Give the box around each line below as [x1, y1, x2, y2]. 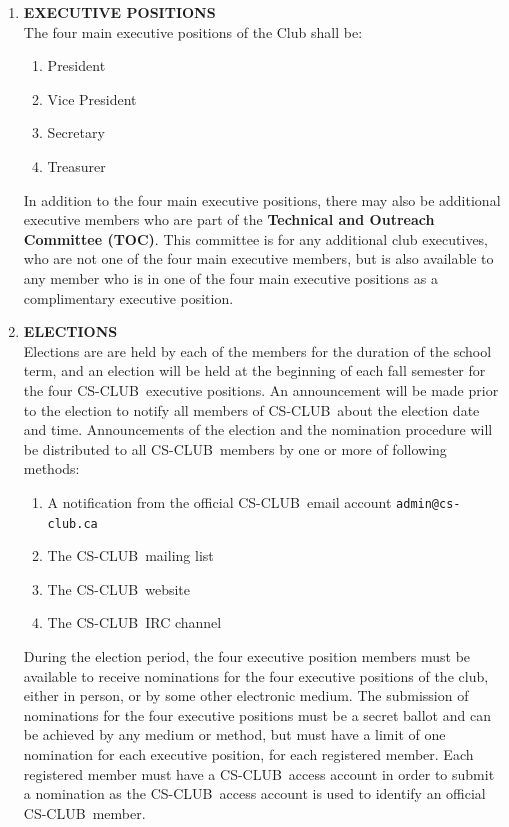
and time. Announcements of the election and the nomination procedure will [23, 419, 493, 440]
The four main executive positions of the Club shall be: [23, 21, 363, 42]
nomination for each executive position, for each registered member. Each [23, 743, 474, 764]
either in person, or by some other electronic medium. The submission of [23, 685, 469, 706]
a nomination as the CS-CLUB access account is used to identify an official [23, 783, 486, 804]
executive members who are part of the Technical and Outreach [23, 209, 435, 230]
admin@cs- [396, 496, 461, 511]
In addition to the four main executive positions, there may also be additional [23, 189, 501, 210]
